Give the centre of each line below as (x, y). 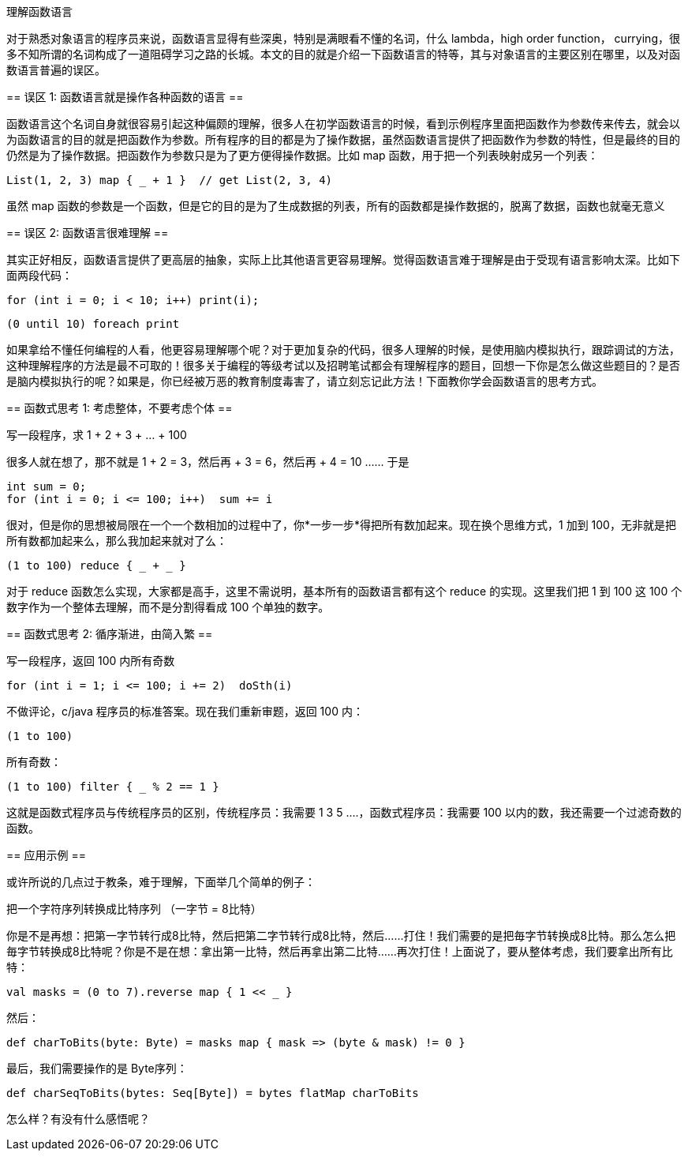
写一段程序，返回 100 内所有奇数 (91, 661)
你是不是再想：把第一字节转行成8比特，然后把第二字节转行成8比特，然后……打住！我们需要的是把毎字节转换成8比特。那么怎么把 (341, 935)
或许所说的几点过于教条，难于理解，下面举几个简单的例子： (161, 882)
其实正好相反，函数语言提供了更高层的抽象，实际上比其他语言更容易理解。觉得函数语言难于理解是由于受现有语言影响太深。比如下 (343, 259)
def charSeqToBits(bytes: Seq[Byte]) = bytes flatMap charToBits (213, 1093)
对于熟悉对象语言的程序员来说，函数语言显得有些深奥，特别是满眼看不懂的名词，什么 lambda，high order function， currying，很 (343, 38)
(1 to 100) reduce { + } (96, 565)
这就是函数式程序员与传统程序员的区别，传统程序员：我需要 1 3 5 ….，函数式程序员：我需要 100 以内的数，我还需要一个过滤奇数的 (344, 812)
